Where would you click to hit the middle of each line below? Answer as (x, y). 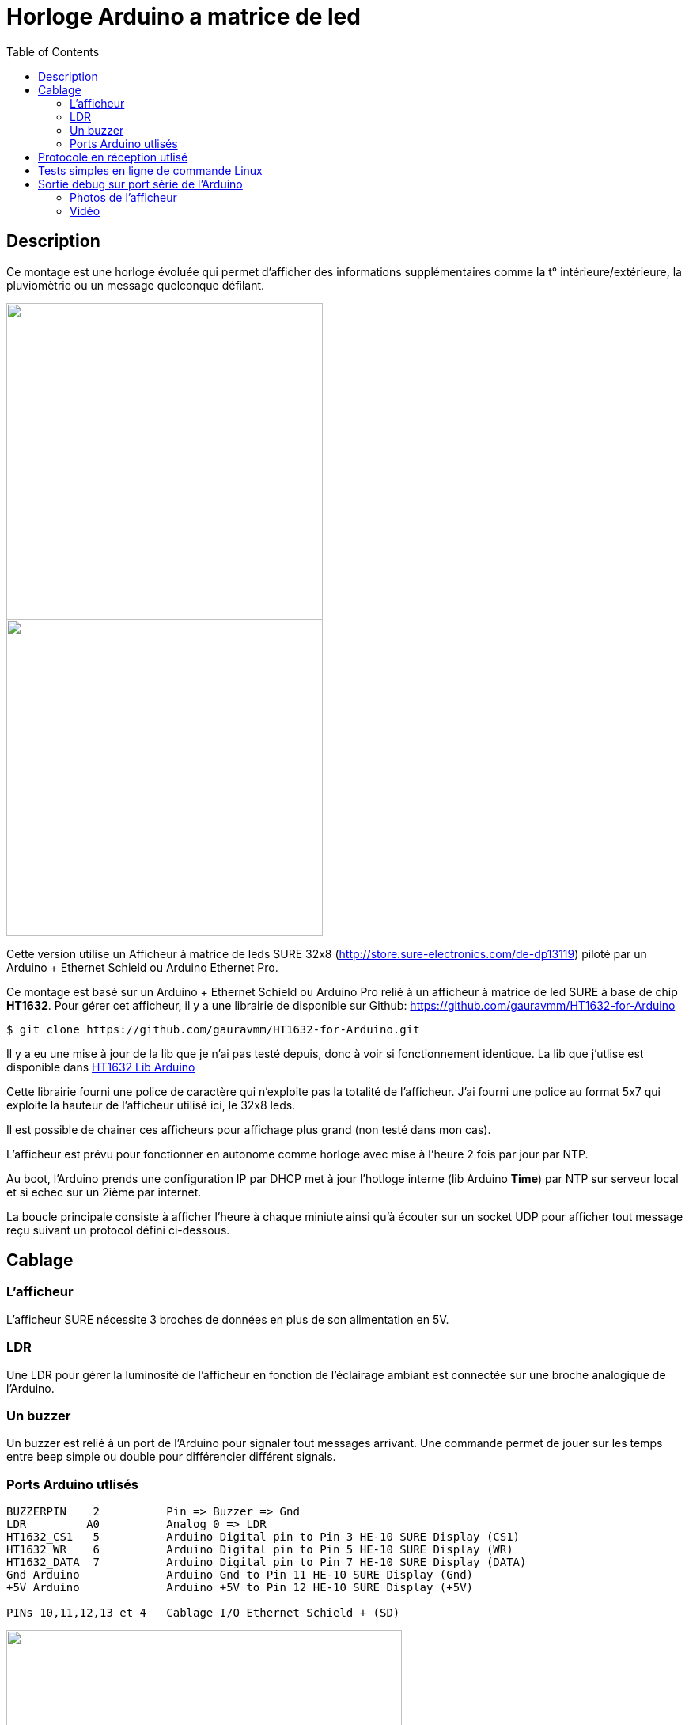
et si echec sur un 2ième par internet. (104, 1192)
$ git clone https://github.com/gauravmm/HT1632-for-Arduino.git (213, 1029)
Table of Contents (53, 51)
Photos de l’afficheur (123, 197)
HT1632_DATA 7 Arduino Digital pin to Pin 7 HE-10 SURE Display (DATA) (267, 1562)
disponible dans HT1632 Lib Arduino (101, 1067)
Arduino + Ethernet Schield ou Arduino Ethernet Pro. (142, 967)
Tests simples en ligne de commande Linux (150, 170)
